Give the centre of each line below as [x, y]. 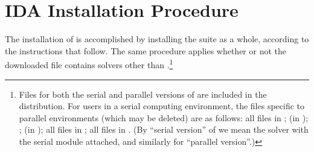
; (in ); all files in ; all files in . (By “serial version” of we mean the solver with [164, 129]
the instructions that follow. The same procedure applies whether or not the [146, 50]
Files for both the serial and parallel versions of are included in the [143, 94]
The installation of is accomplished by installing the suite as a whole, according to [157, 39]
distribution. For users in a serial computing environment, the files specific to [162, 106]
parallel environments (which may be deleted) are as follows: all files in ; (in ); [164, 117]
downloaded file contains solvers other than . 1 [89, 64]
